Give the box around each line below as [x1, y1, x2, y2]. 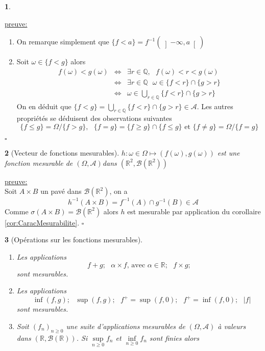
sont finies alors [149, 332, 199, 343]
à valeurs [218, 320, 246, 331]
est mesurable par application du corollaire [127, 206, 261, 216]
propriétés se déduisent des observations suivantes [16, 113, 172, 123]
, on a [109, 186, 128, 196]
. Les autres [197, 101, 233, 111]
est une [217, 147, 240, 158]
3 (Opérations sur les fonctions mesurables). [5, 234, 142, 245]
